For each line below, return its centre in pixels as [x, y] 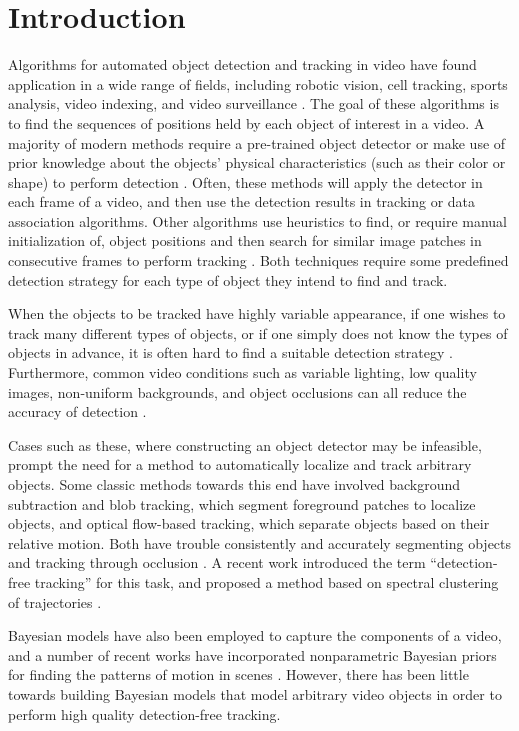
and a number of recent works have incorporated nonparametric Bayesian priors [252, 654]
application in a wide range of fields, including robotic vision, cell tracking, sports [258, 83]
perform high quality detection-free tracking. [144, 713]
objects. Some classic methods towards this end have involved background [234, 484]
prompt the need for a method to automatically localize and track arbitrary [240, 464]
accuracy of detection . [77, 411]
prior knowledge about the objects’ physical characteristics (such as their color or [257, 162]
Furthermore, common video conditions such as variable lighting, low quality [242, 372]
